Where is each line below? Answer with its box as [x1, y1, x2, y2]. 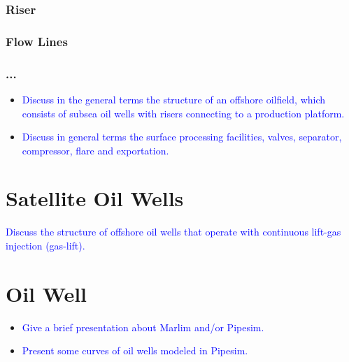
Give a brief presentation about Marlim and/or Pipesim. [22, 319, 264, 334]
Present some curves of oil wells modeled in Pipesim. [22, 343, 248, 358]
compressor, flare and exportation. [22, 143, 169, 157]
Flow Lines [6, 32, 68, 50]
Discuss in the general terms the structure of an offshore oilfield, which [22, 92, 326, 106]
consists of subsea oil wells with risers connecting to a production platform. [22, 106, 345, 120]
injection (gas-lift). [6, 238, 85, 252]
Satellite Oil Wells [6, 184, 184, 212]
